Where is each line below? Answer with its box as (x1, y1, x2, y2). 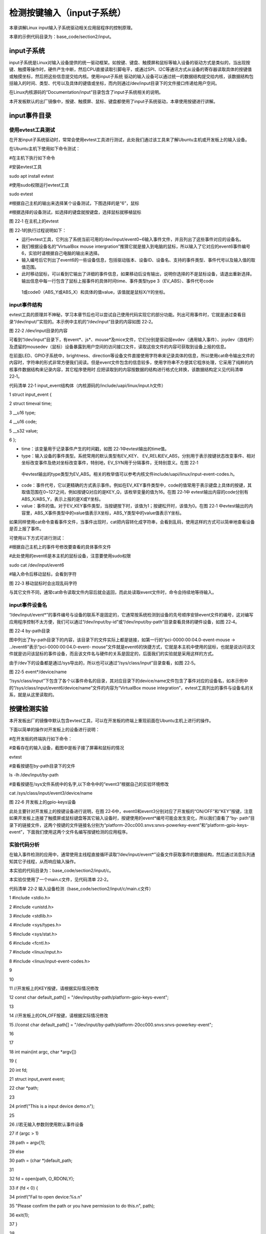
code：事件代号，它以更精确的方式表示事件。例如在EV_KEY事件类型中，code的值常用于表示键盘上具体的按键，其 (21, 482, 252, 488)
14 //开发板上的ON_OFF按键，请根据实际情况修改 (9, 1012, 108, 1019)
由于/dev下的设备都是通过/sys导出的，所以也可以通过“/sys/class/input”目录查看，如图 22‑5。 (9, 659, 199, 666)
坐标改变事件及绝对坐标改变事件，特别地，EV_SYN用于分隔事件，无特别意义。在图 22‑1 (21, 460, 199, 466)
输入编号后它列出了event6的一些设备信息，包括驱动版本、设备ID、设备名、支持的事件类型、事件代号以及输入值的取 (21, 257, 256, 263)
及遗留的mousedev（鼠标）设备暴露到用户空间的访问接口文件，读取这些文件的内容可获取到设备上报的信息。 (9, 344, 229, 349)
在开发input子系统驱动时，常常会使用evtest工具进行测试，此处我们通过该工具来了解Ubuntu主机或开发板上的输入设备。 (9, 136, 250, 143)
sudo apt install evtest (9, 173, 54, 179)
